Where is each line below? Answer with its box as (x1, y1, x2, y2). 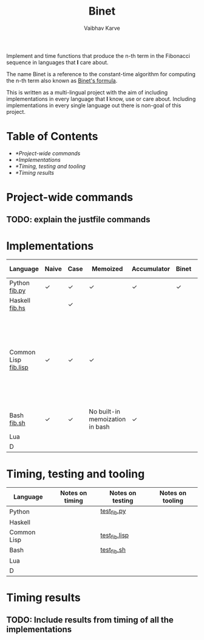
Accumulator (131, 265, 170, 273)
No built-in (89, 407, 120, 416)
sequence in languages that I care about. (6, 58, 109, 66)
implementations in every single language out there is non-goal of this (6, 102, 182, 109)
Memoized (92, 265, 123, 273)
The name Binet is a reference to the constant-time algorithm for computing (6, 70, 196, 77)
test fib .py (100, 507, 126, 516)
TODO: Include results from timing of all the (6, 615, 174, 625)
